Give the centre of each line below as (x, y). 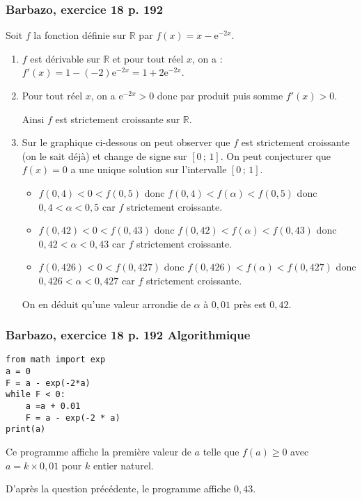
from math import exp (56, 360)
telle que (221, 451)
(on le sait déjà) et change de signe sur (104, 155)
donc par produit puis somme (220, 95)
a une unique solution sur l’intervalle (149, 169)
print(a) (26, 429)
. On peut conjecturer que (276, 155)
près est (250, 304)
